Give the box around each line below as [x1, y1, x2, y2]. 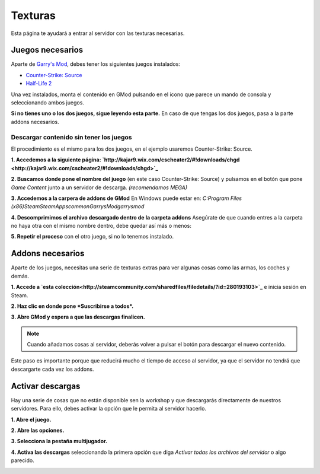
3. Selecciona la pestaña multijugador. [11, 438, 108, 445]
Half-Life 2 [25, 80, 52, 87]
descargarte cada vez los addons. [11, 365, 94, 373]
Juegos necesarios [11, 45, 84, 55]
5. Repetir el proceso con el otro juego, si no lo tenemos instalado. [11, 233, 174, 240]
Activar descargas [11, 381, 81, 391]
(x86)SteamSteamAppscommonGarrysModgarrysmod [11, 203, 145, 210]
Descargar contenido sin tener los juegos [11, 133, 132, 141]
